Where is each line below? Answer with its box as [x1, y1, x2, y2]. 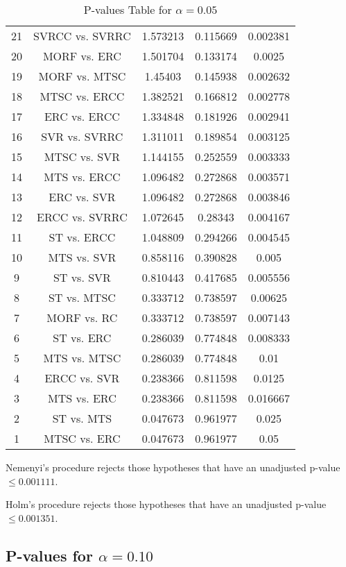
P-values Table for [83, 1, 172, 17]
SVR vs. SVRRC [41, 128, 123, 144]
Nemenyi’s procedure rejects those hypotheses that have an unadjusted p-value [6, 460, 340, 474]
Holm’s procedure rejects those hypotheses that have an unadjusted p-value [6, 497, 327, 511]
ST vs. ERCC [49, 229, 116, 245]
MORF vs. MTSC [38, 68, 126, 84]
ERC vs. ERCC [44, 108, 120, 124]
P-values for [6, 544, 93, 566]
